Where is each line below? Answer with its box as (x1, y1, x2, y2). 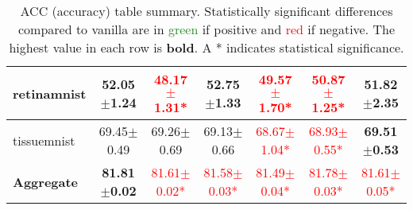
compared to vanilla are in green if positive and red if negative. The (17, 20, 396, 38)
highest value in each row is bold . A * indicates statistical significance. (9, 38, 404, 56)
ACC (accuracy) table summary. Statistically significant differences (20, 2, 393, 20)
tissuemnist (13, 130, 75, 150)
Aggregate (13, 172, 79, 191)
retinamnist (13, 84, 87, 103)
